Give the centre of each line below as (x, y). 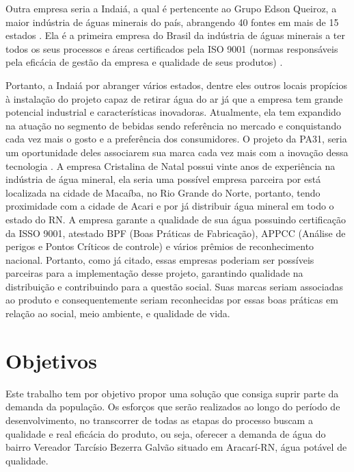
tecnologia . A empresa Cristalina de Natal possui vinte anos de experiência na (171, 165)
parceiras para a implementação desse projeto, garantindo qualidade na (154, 273)
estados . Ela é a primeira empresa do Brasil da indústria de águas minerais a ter (175, 35)
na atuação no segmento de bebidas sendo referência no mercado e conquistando (174, 125)
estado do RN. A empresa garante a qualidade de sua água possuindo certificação (176, 219)
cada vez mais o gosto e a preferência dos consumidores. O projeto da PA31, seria (176, 139)
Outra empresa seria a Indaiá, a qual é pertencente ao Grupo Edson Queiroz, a (171, 8)
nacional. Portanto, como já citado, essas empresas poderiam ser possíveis (160, 259)
